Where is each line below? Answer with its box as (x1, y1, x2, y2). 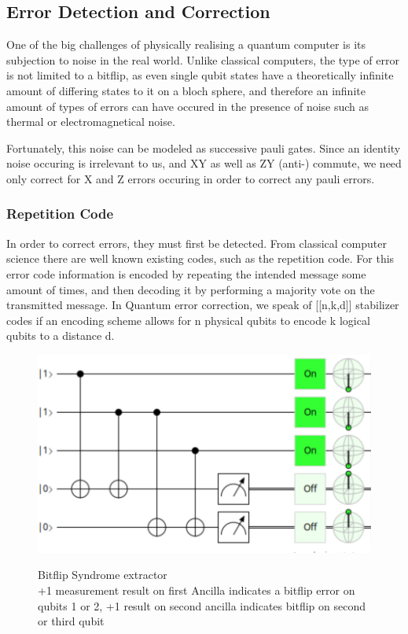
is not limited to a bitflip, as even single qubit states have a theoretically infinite (6, 67, 394, 83)
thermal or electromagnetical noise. (6, 113, 175, 130)
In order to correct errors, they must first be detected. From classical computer (6, 234, 387, 251)
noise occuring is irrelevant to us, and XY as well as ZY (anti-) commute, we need (6, 155, 402, 171)
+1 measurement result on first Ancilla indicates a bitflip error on (38, 582, 355, 599)
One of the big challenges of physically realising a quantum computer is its (6, 36, 366, 53)
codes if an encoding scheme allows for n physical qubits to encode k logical (6, 311, 370, 328)
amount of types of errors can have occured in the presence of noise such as (6, 98, 369, 114)
